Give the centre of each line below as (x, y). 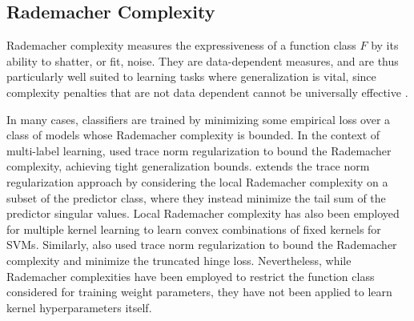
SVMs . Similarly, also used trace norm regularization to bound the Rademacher (202, 245)
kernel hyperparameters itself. (79, 307)
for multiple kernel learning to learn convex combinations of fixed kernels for (194, 229)
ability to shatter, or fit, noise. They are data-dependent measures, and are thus (203, 60)
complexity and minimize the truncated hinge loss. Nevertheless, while (179, 260)
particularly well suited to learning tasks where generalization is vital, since (191, 76)
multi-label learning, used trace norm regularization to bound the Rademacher (199, 150)
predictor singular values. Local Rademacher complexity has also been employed (203, 213)
